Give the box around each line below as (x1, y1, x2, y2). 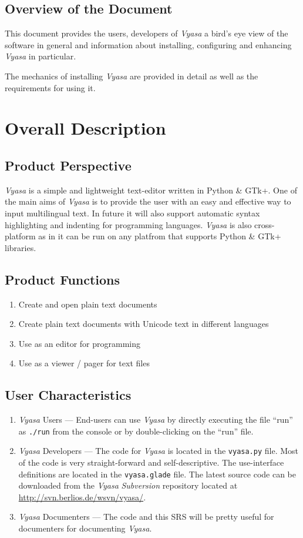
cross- (254, 218, 275, 230)
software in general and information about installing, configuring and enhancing (5, 38, 292, 51)
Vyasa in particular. (5, 50, 76, 62)
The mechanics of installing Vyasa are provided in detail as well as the (5, 69, 258, 82)
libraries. (5, 241, 36, 253)
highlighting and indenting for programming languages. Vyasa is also (5, 218, 252, 230)
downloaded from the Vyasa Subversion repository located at (18, 479, 238, 492)
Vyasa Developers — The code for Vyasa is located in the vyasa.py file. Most (18, 445, 299, 457)
